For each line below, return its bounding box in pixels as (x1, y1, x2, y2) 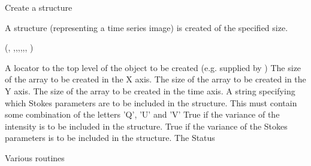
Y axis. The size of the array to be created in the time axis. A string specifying (5, 84, 295, 97)
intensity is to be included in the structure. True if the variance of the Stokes (5, 119, 288, 132)
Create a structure (5, 1, 73, 13)
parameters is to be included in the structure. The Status (5, 131, 215, 144)
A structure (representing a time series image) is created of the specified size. (5, 21, 288, 33)
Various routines (5, 151, 65, 164)
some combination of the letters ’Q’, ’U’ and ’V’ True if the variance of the (5, 108, 280, 121)
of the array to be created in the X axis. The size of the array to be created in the (5, 73, 306, 85)
